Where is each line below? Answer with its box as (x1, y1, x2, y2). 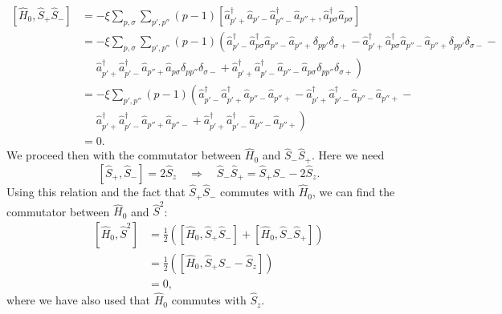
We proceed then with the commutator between (6, 147, 242, 163)
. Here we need (312, 147, 385, 163)
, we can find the (312, 183, 395, 200)
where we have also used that (6, 292, 151, 308)
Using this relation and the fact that (6, 183, 186, 200)
